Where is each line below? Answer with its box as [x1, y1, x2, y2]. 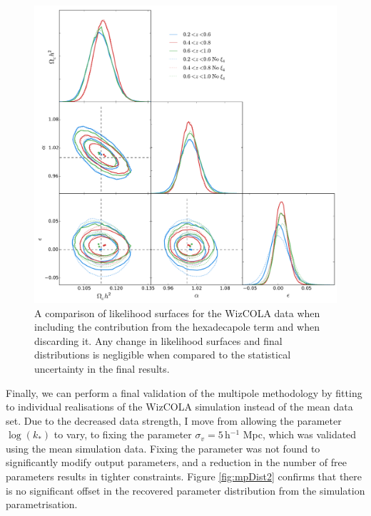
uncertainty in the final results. [34, 361, 170, 376]
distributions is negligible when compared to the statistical [34, 347, 291, 362]
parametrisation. [6, 497, 78, 512]
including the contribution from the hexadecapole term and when [34, 319, 320, 334]
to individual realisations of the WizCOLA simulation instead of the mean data [6, 399, 353, 414]
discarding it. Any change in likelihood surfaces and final [34, 333, 283, 348]
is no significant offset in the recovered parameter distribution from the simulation [6, 483, 365, 497]
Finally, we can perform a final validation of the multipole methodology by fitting [6, 385, 362, 400]
